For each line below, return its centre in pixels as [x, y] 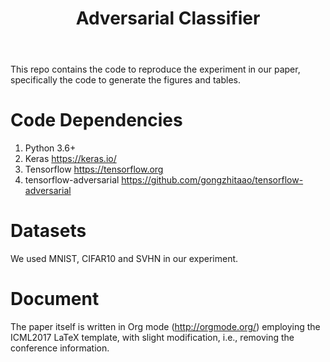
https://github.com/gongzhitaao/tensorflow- [212, 180]
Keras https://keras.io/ [70, 159]
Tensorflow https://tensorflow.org [94, 169]
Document [55, 299]
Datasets [48, 231]
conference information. [60, 348]
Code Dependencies [96, 120]
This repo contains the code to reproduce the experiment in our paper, [155, 69]
